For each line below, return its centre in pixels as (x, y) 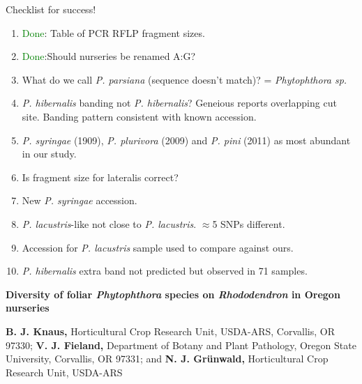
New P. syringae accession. (80, 200)
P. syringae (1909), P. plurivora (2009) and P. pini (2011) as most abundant (186, 140)
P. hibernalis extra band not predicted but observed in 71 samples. (165, 271)
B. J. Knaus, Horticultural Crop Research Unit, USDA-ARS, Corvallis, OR (170, 331)
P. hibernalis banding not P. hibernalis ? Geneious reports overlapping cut (179, 103)
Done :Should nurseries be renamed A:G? (109, 56)
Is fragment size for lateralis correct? (100, 177)
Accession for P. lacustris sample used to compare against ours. (158, 247)
